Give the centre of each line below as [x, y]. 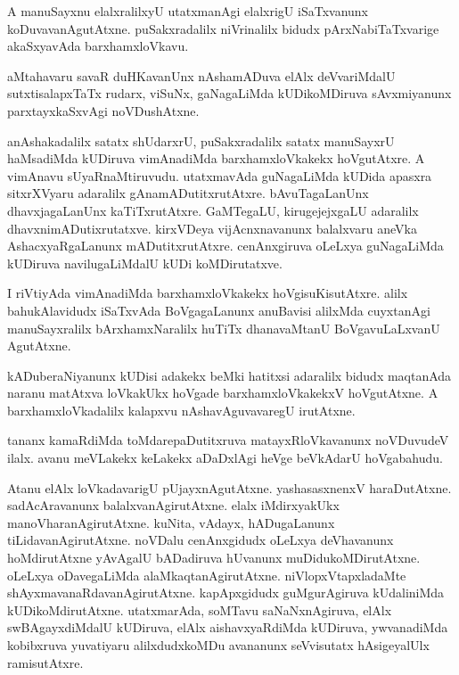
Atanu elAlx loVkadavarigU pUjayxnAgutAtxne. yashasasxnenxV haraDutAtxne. [229, 487]
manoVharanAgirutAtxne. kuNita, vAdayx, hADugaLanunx [171, 522]
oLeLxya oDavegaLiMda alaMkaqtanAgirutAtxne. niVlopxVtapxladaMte [207, 575]
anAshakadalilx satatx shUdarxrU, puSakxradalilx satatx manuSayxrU [201, 140]
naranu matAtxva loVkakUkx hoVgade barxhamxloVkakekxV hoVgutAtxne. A [223, 393]
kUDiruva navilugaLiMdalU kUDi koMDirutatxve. [145, 263]
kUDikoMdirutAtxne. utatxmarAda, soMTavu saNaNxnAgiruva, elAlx [200, 609]
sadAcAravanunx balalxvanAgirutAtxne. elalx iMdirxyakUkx [173, 505]
